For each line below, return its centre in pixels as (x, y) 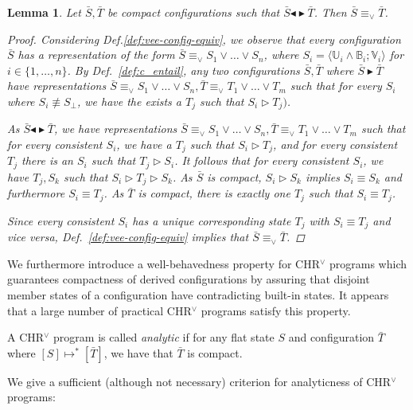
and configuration (331, 337)
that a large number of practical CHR (99, 310)
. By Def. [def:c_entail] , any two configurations (183, 70)
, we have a (144, 144)
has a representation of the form (96, 55)
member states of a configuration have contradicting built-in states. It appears (198, 295)
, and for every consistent (335, 144)
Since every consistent (61, 220)
